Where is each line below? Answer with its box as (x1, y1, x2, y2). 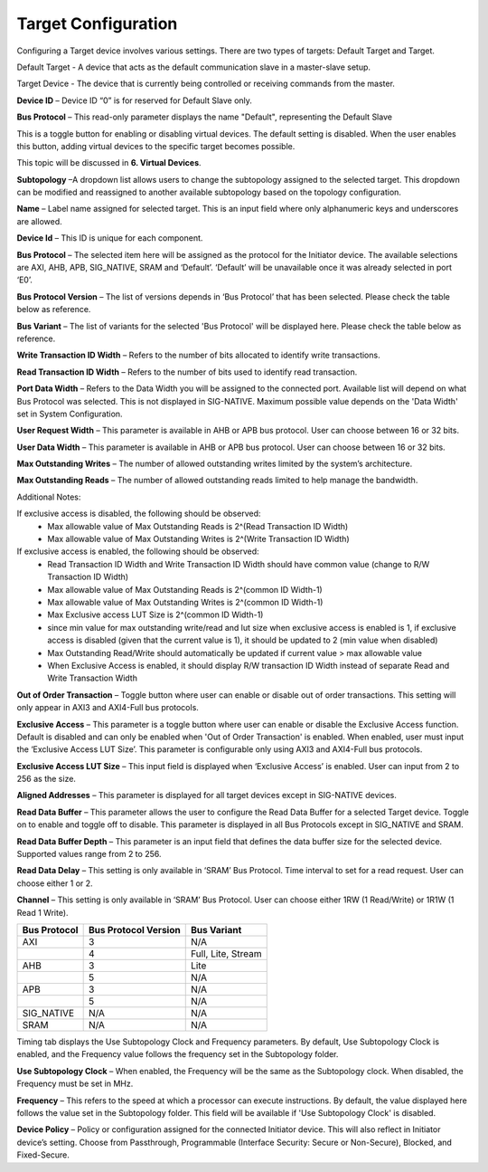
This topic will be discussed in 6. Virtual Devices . (16, 157, 202, 168)
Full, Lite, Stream (190, 947, 262, 959)
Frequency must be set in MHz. (16, 1078, 134, 1090)
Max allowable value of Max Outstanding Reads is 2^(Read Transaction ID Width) (47, 520, 349, 531)
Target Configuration (16, 14, 178, 33)
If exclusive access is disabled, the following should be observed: (16, 508, 261, 519)
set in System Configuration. (16, 408, 123, 419)
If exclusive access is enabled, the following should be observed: (16, 546, 259, 557)
